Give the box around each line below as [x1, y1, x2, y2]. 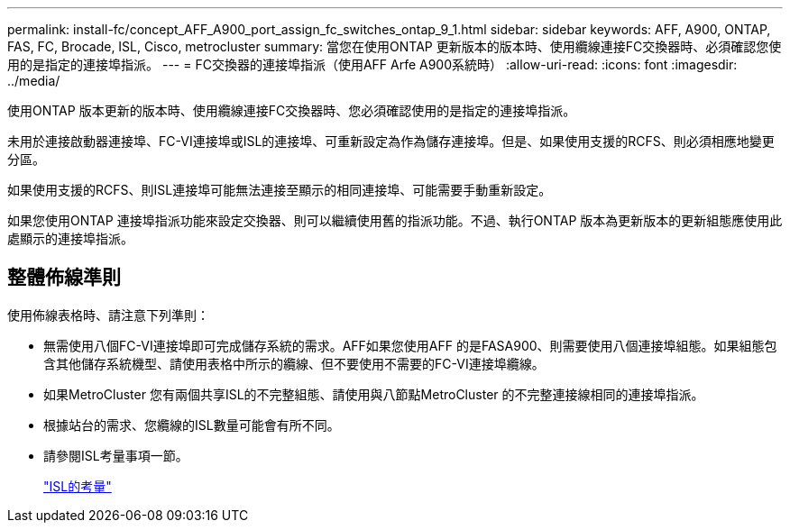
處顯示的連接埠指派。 [7, 231, 133, 246]
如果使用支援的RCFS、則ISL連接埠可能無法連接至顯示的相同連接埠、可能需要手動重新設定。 [7, 182, 552, 197]
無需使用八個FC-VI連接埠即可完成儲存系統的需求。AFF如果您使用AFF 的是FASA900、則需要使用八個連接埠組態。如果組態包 [43, 337, 777, 353]
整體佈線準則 [7, 266, 121, 289]
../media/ [7, 73, 60, 88]
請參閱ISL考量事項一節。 [43, 447, 188, 463]
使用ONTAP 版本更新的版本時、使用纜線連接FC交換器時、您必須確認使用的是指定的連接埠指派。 [7, 103, 576, 118]
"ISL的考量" [43, 478, 112, 494]
